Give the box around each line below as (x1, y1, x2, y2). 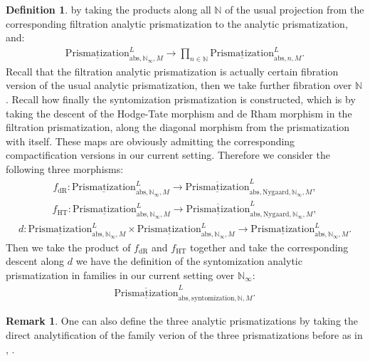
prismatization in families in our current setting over (6, 267, 235, 282)
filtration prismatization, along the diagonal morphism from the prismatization (6, 120, 350, 135)
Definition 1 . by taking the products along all (6, 2, 211, 16)
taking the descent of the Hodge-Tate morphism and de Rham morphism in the (6, 105, 352, 120)
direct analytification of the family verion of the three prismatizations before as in (6, 327, 363, 342)
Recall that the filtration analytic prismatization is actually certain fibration (6, 63, 339, 78)
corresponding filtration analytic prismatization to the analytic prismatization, (6, 16, 348, 31)
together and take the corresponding (190, 239, 349, 254)
